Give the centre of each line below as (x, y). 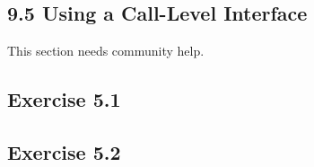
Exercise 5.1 (64, 99)
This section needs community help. (106, 51)
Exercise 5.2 (64, 151)
